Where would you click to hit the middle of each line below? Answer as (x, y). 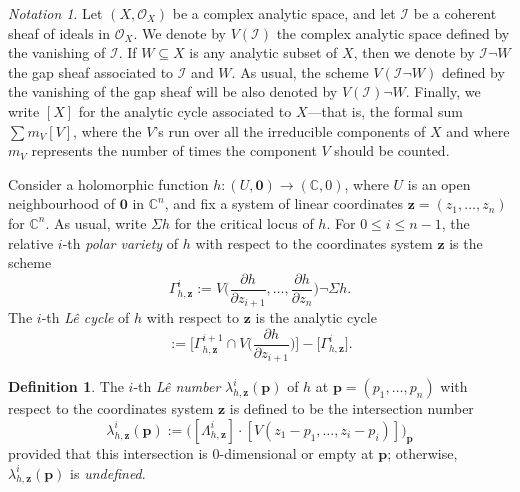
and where (478, 130)
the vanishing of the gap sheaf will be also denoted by (173, 91)
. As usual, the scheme (300, 71)
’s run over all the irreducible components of (290, 130)
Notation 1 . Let (55, 13)
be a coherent (455, 13)
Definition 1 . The (66, 386)
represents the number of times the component (174, 150)
